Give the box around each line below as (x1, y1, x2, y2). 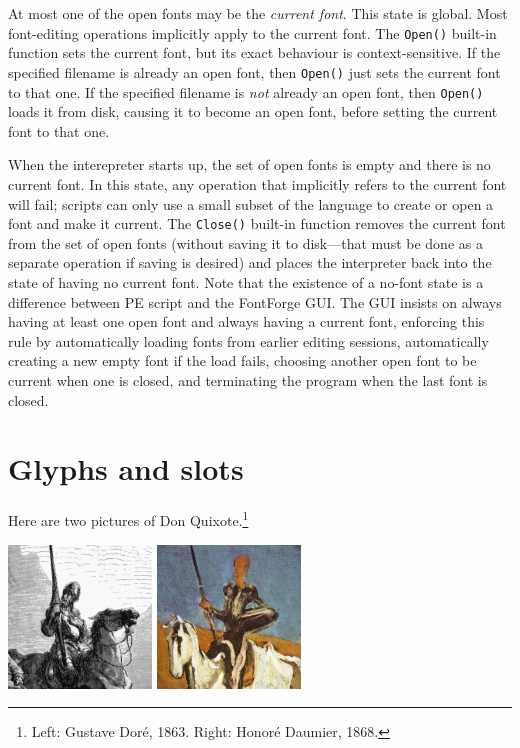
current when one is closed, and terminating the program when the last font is (8, 369, 488, 390)
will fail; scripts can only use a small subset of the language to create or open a (8, 193, 494, 214)
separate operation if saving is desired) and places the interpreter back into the (8, 252, 492, 273)
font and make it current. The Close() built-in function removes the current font (8, 213, 506, 234)
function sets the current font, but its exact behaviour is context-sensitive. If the (8, 42, 501, 63)
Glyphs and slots (8, 448, 244, 489)
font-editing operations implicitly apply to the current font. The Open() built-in (8, 22, 497, 43)
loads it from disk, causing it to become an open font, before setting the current (8, 101, 498, 122)
